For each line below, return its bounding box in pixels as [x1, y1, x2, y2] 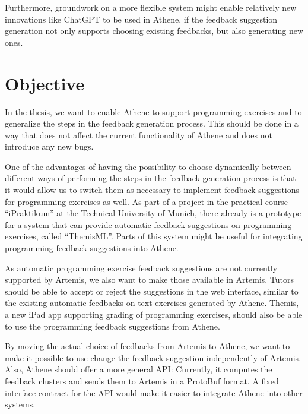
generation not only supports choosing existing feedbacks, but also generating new [5, 24, 304, 37]
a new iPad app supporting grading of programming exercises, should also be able [5, 308, 303, 320]
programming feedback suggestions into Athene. [5, 242, 179, 254]
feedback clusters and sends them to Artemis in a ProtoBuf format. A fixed [5, 374, 279, 387]
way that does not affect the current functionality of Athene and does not [5, 128, 272, 141]
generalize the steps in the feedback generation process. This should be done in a [5, 117, 299, 129]
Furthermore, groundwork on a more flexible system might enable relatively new [5, 1, 297, 13]
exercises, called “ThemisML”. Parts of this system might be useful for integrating [5, 230, 303, 242]
